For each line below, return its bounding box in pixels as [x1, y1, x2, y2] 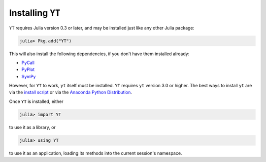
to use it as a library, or [9, 124, 56, 130]
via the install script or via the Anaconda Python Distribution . [9, 89, 133, 96]
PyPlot [21, 66, 35, 72]
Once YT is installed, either [9, 98, 64, 104]
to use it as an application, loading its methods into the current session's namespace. [9, 150, 182, 156]
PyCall [21, 60, 34, 65]
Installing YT [9, 7, 61, 18]
